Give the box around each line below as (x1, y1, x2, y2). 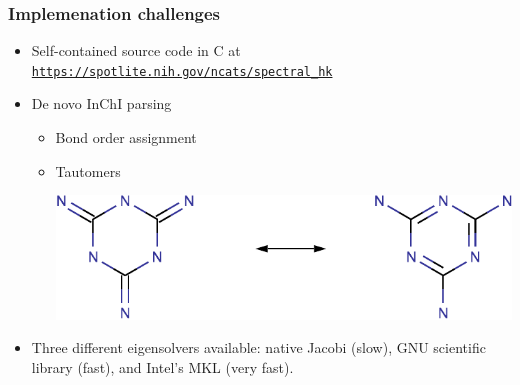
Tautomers (55, 160, 121, 181)
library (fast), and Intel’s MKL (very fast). (31, 356, 294, 377)
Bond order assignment (55, 127, 197, 148)
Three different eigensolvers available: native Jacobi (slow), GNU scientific (31, 337, 486, 358)
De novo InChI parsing (31, 93, 172, 114)
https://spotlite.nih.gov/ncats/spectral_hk (31, 64, 333, 79)
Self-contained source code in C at (31, 40, 241, 61)
